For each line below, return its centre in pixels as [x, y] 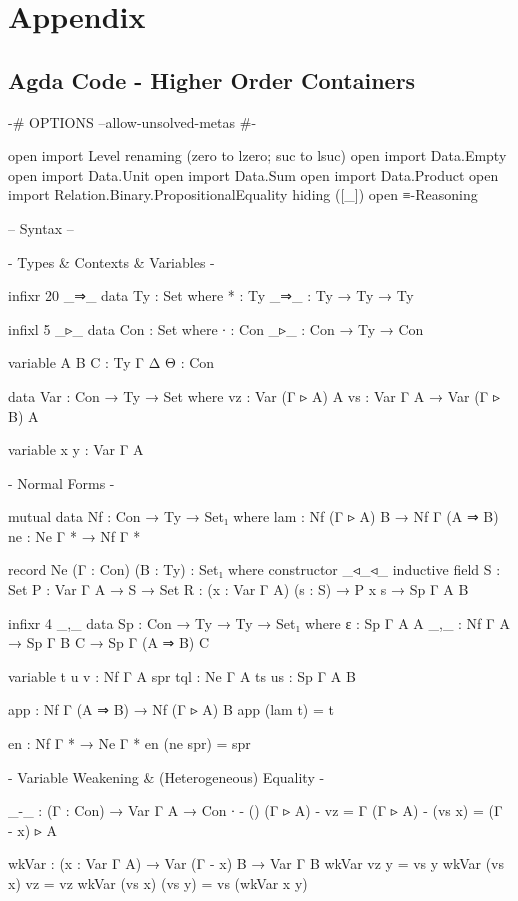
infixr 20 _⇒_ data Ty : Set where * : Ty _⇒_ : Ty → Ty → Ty [211, 295]
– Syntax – [41, 227]
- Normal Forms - [61, 482]
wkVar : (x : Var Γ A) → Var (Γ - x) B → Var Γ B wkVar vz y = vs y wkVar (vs [256, 863]
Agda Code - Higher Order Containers [212, 79]
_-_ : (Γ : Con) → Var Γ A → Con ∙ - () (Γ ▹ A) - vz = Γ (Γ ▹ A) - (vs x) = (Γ [255, 810]
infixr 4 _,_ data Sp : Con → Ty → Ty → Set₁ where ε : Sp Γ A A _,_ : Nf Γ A [259, 622]
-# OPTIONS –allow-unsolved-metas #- [132, 121]
